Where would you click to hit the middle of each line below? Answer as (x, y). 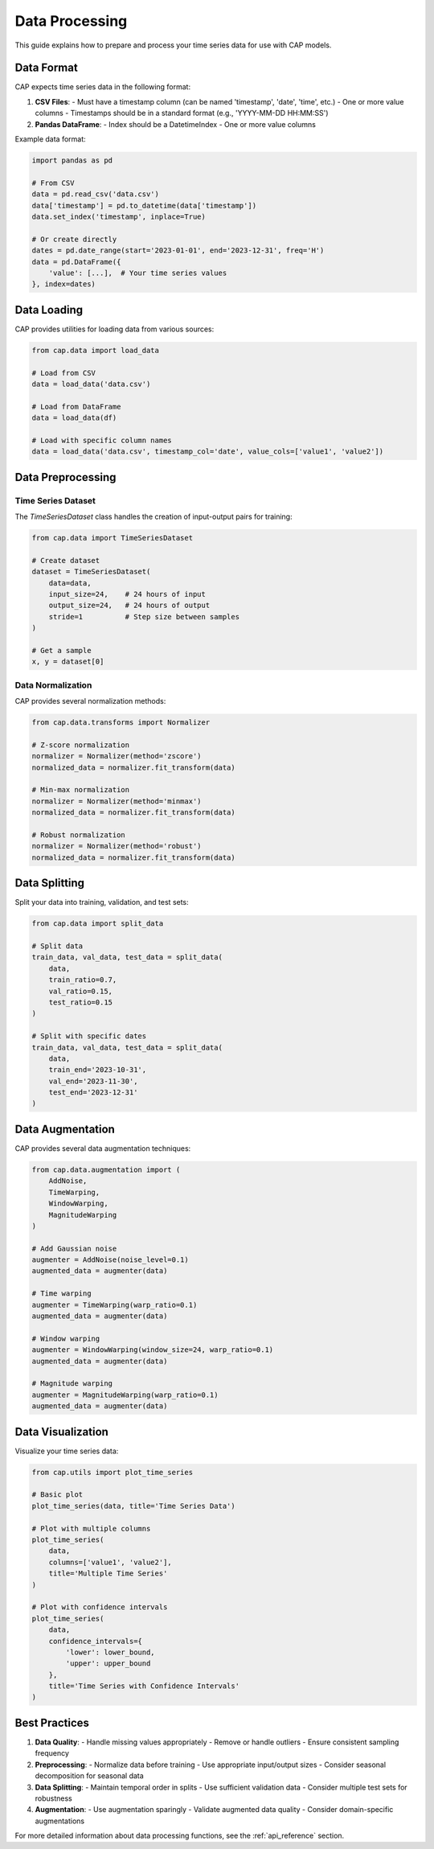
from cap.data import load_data (96, 350)
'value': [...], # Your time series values (138, 273)
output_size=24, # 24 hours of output (129, 606)
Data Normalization (53, 685)
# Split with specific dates (89, 1036)
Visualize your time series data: (67, 1451)
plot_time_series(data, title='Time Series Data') (134, 1506)
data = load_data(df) (74, 418)
